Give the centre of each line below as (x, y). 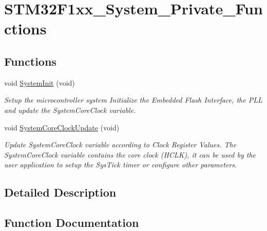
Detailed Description (60, 192)
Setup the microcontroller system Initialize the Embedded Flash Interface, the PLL (133, 100)
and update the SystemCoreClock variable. (70, 110)
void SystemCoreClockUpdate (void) (62, 127)
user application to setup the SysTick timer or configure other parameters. (121, 165)
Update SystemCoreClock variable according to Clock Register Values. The (120, 145)
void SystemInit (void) (40, 82)
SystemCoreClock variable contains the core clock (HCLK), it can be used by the (130, 154)
